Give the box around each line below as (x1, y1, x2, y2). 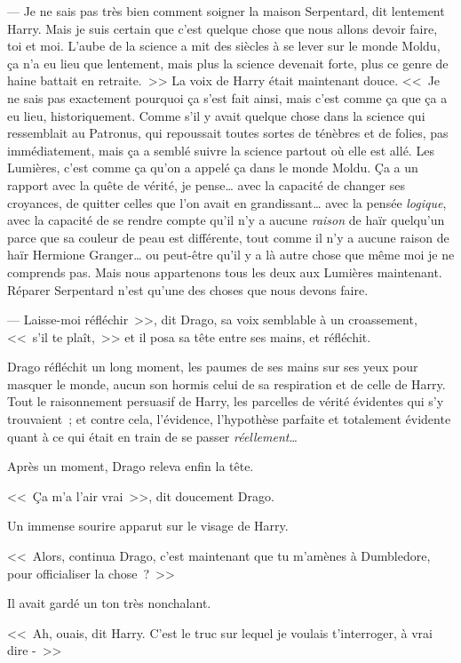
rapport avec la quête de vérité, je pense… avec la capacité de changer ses (7, 175, 405, 194)
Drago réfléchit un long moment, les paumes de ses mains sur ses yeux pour (7, 357, 418, 376)
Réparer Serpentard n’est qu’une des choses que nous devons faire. (7, 280, 369, 299)
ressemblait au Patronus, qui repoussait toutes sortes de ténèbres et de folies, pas (7, 124, 449, 142)
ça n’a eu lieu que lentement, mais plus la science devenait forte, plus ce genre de (7, 53, 449, 72)
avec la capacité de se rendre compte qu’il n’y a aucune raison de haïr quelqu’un (7, 211, 445, 229)
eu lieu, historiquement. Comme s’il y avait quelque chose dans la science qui (7, 106, 425, 124)
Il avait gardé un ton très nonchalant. (7, 594, 211, 612)
